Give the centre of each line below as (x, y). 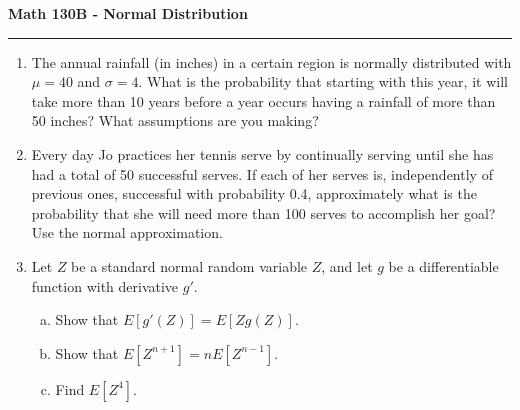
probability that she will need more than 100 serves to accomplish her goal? (263, 212)
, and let (347, 265)
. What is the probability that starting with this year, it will (323, 81)
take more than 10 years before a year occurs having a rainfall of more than (263, 100)
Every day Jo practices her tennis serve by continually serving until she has (262, 153)
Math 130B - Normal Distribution (128, 13)
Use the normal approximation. (127, 232)
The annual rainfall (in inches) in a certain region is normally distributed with (271, 61)
